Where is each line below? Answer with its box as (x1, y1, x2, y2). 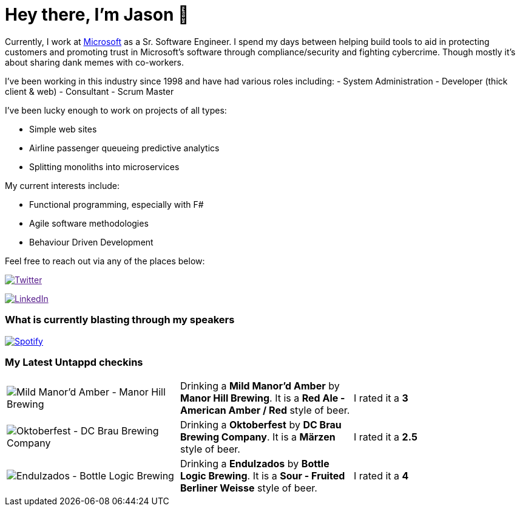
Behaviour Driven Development (29, 236, 154, 247)
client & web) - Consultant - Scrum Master (5, 86, 174, 97)
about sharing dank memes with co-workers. (5, 57, 184, 67)
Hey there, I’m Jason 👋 (5, 4, 189, 25)
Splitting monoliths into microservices (29, 161, 180, 172)
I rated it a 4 (353, 470, 409, 482)
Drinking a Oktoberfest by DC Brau (180, 419, 342, 431)
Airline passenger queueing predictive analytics (29, 142, 220, 153)
